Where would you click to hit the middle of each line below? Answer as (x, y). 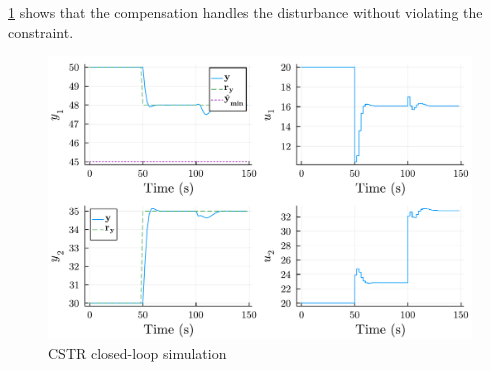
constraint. (41, 31)
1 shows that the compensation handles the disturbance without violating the (245, 12)
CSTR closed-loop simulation (137, 352)
